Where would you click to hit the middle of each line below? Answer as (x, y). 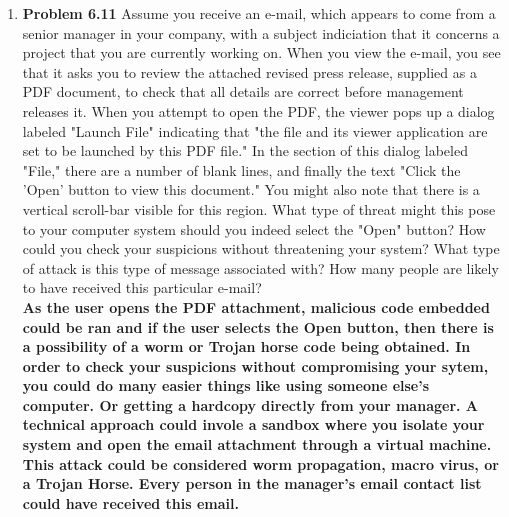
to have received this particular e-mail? (142, 287)
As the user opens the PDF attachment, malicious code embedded (256, 306)
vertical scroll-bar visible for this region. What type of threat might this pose (259, 208)
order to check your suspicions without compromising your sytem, (255, 365)
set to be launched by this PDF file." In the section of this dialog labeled (245, 150)
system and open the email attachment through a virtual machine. (257, 444)
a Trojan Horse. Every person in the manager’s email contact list (252, 483)
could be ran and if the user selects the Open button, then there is (258, 326)
